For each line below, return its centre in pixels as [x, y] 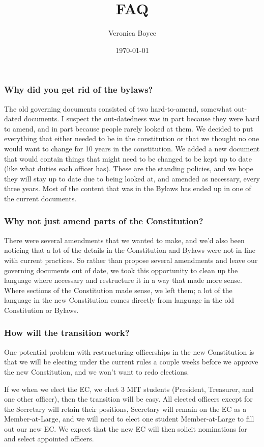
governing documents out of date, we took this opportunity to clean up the [121, 270]
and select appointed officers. [49, 439]
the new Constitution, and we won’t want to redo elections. [97, 371]
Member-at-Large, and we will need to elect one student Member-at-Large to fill [129, 419]
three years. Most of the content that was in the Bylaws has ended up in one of [128, 188]
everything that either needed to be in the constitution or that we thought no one [132, 138]
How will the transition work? [67, 333]
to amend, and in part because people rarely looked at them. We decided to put [129, 128]
